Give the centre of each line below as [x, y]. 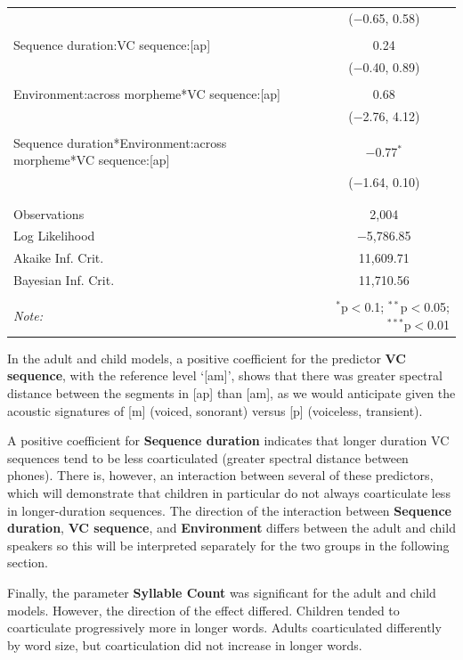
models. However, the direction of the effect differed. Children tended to [203, 610]
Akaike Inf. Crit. [59, 258]
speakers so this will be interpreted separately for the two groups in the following [228, 545]
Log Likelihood [54, 236]
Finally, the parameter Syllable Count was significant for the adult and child [222, 592]
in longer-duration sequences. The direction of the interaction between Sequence [229, 510]
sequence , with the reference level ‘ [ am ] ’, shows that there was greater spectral [225, 375]
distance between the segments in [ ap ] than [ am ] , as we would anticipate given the [231, 393]
